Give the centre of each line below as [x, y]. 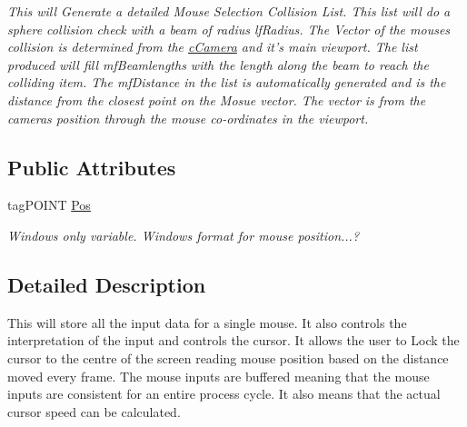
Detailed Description [107, 284]
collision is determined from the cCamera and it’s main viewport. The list [213, 47]
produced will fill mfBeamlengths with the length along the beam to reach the [218, 64]
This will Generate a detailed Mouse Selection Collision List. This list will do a [229, 11]
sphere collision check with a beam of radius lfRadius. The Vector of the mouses [229, 29]
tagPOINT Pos [49, 205]
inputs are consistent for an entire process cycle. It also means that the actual [224, 394]
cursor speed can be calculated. [94, 411]
